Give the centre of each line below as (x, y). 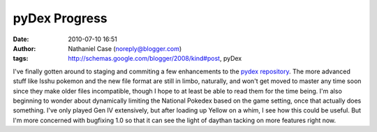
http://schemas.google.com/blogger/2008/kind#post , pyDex (155, 59)
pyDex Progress (60, 18)
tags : (21, 59)
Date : (21, 39)
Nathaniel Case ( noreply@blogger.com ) (125, 48)
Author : (24, 48)
